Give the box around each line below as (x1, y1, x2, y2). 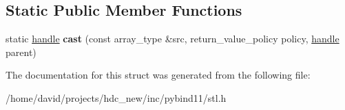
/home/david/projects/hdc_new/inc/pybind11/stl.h (6, 90, 227, 105)
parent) (6, 44, 36, 59)
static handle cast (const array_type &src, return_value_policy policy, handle (6, 31, 339, 46)
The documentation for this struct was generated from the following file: (6, 68, 311, 82)
